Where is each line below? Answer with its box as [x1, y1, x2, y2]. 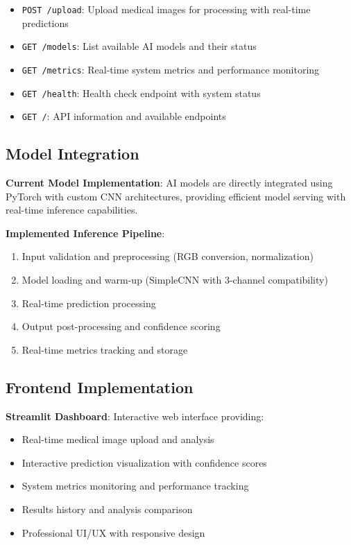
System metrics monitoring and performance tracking [22, 478, 249, 493]
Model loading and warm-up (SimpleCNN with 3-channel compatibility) [22, 272, 328, 287]
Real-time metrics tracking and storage [22, 342, 188, 356]
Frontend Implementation [6, 376, 194, 397]
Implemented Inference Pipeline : [6, 225, 165, 240]
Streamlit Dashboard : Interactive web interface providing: [6, 408, 264, 423]
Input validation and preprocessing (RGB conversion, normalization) [22, 249, 314, 263]
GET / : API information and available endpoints [22, 109, 226, 123]
